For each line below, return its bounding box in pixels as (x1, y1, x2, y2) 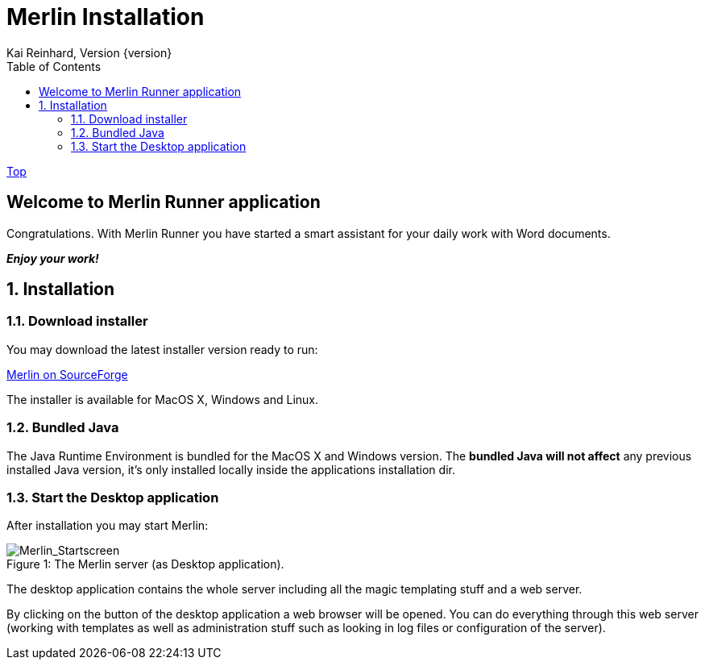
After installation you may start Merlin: (6, 518, 209, 533)
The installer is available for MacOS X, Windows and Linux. (6, 392, 319, 406)
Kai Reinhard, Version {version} (6, 45, 172, 60)
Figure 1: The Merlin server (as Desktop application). (6, 557, 284, 572)
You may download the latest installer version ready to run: (6, 342, 318, 356)
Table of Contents (6, 59, 102, 73)
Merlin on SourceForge (6, 367, 128, 381)
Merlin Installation (6, 3, 205, 31)
